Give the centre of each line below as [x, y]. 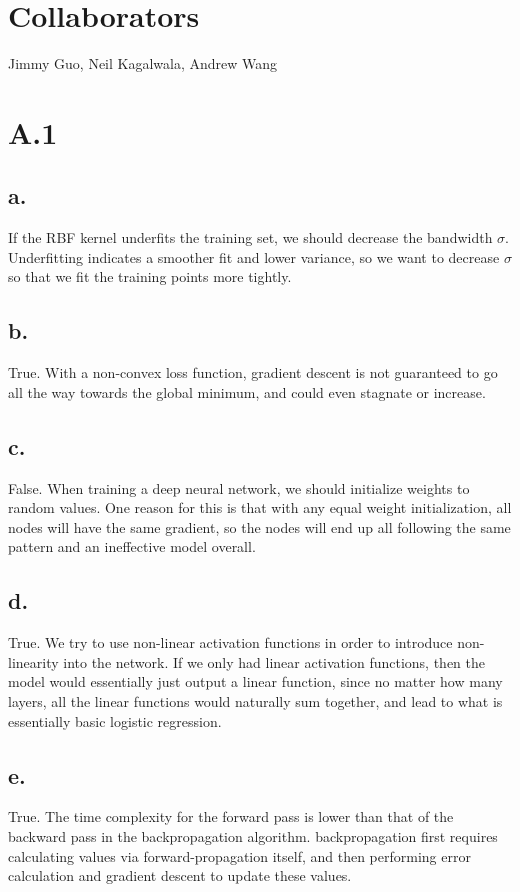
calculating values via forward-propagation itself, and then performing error [239, 855]
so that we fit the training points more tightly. [150, 276]
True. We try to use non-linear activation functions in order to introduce [230, 642]
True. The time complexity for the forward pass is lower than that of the [231, 816]
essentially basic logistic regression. [115, 720]
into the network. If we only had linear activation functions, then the [274, 661]
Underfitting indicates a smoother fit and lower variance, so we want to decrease [254, 256]
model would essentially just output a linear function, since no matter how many [255, 681]
